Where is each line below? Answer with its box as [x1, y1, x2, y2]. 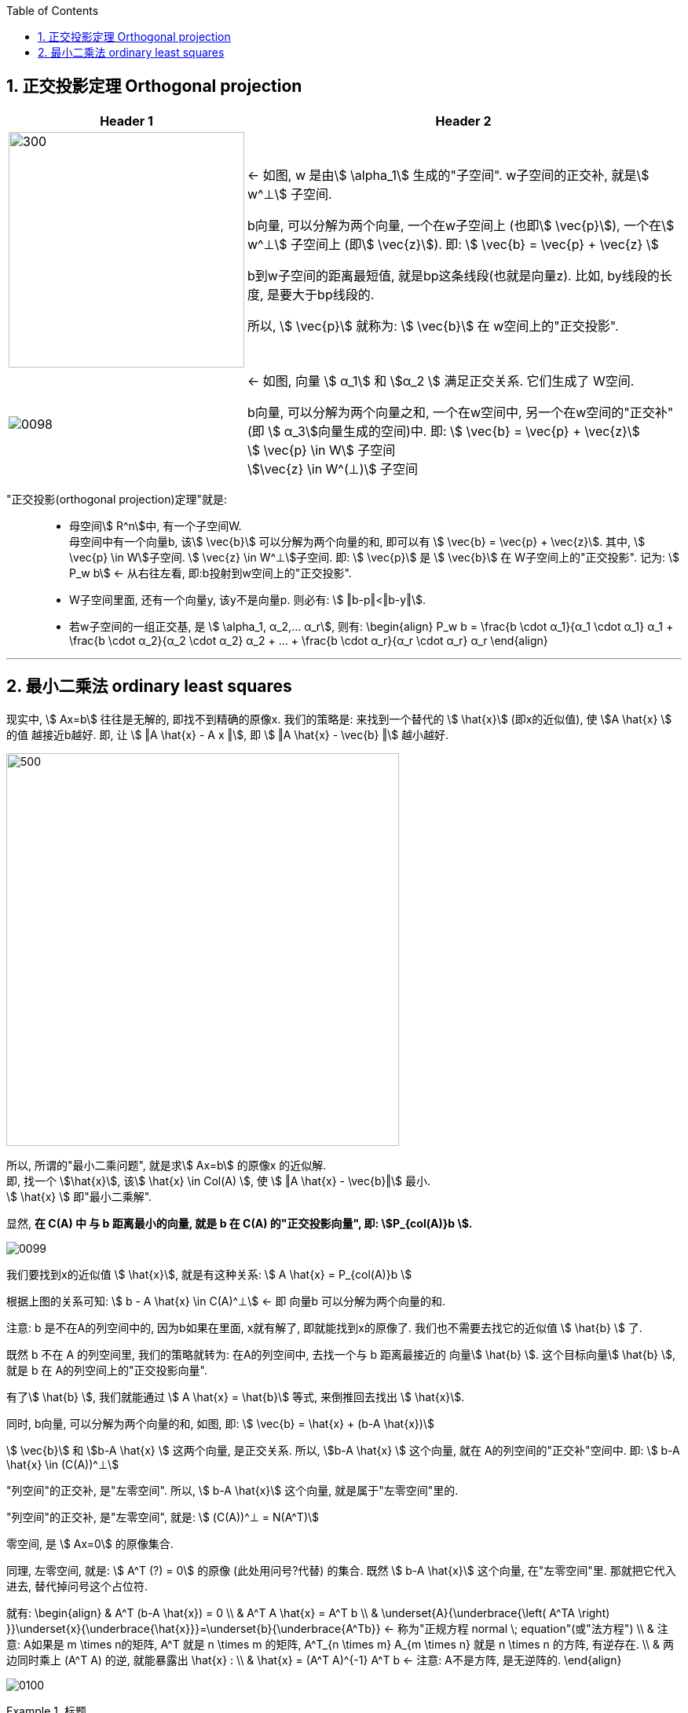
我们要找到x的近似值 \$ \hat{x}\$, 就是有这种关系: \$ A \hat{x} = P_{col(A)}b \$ [6, 1267, 412, 1281]
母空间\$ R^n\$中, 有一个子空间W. [69, 518, 242, 533]
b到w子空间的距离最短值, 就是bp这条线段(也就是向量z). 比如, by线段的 [247, 267, 660, 284]
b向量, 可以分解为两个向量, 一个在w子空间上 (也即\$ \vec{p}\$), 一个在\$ [247, 217, 675, 233]
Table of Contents [6, 4, 99, 17]
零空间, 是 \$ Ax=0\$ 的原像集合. [6, 1536, 174, 1550]
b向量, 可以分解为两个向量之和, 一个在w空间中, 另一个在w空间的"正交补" [247, 404, 674, 420]
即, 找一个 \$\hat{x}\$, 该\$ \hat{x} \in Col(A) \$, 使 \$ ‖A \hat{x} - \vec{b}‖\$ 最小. [6, 1173, 431, 1188]
